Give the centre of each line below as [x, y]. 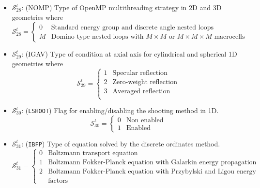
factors [58, 181]
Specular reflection [140, 73]
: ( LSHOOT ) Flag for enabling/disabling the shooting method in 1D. [120, 110]
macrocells [229, 36]
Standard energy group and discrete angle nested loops [132, 27]
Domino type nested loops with [97, 36]
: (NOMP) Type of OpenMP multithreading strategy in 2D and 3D [122, 7]
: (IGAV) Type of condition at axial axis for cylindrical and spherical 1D [129, 54]
